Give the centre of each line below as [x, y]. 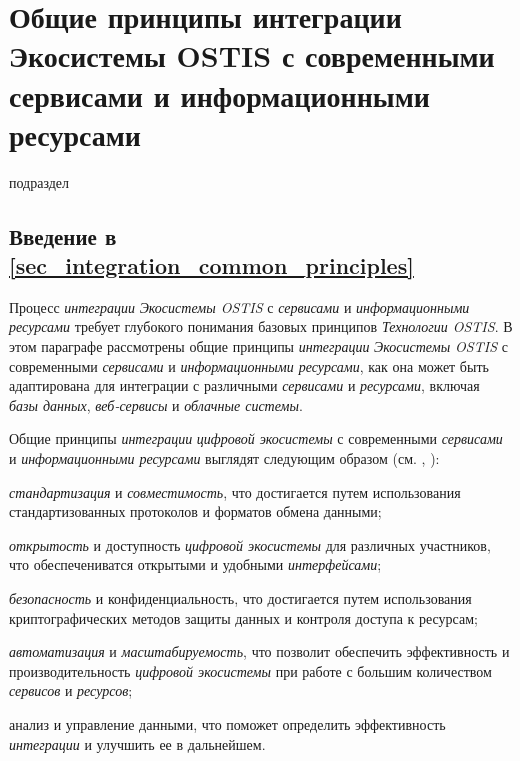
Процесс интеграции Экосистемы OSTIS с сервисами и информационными [239, 306]
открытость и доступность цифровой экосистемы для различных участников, [250, 544]
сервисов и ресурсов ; [71, 690]
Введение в [63, 235]
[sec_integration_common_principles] [211, 265]
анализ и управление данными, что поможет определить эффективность [227, 723]
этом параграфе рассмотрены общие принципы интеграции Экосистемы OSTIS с [258, 346]
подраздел [39, 181]
